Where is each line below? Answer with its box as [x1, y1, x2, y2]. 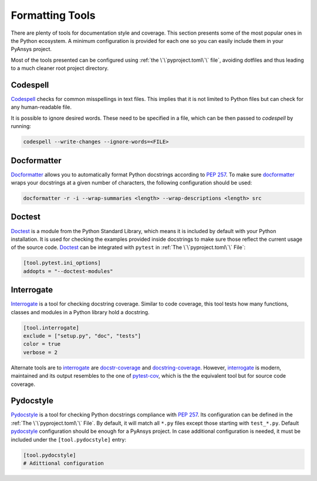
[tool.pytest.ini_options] [23, 260, 101, 267]
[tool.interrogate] [23, 324, 79, 331]
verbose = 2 [23, 349, 58, 355]
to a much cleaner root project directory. [11, 65, 109, 72]
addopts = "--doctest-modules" [23, 268, 114, 274]
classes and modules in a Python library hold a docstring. [11, 308, 150, 315]
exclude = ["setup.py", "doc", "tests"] [23, 332, 141, 339]
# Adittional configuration [23, 460, 104, 466]
